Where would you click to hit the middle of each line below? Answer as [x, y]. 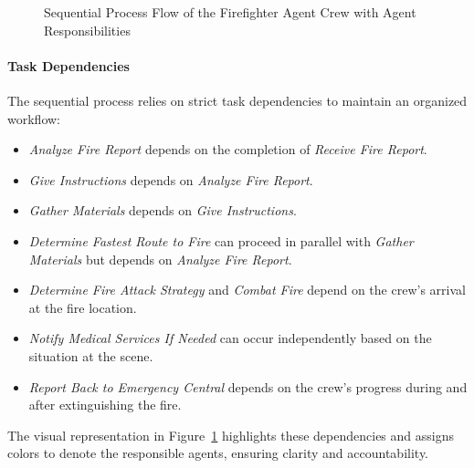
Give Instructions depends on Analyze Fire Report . [171, 179]
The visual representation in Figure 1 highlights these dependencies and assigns [231, 435]
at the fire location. [83, 307]
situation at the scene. [91, 355]
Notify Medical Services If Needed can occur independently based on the [230, 338]
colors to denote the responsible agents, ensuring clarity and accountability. [218, 453]
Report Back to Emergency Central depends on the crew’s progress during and [248, 386]
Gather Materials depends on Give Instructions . [163, 210]
